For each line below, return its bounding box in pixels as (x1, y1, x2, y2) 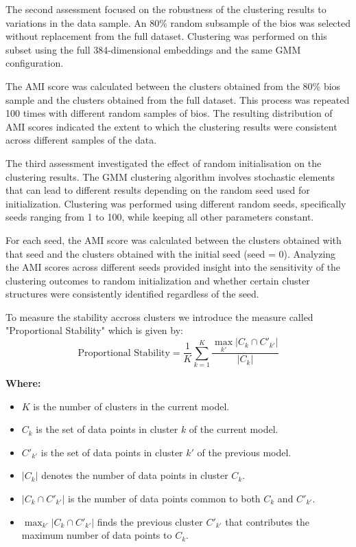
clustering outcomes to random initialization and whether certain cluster (5, 273, 310, 287)
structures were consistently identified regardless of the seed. (5, 287, 259, 301)
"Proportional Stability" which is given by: (5, 323, 183, 337)
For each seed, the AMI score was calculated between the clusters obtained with (5, 232, 342, 247)
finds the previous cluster (97, 514, 203, 528)
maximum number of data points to (21, 528, 172, 542)
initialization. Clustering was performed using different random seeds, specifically (5, 196, 346, 210)
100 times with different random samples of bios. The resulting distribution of (5, 106, 333, 120)
